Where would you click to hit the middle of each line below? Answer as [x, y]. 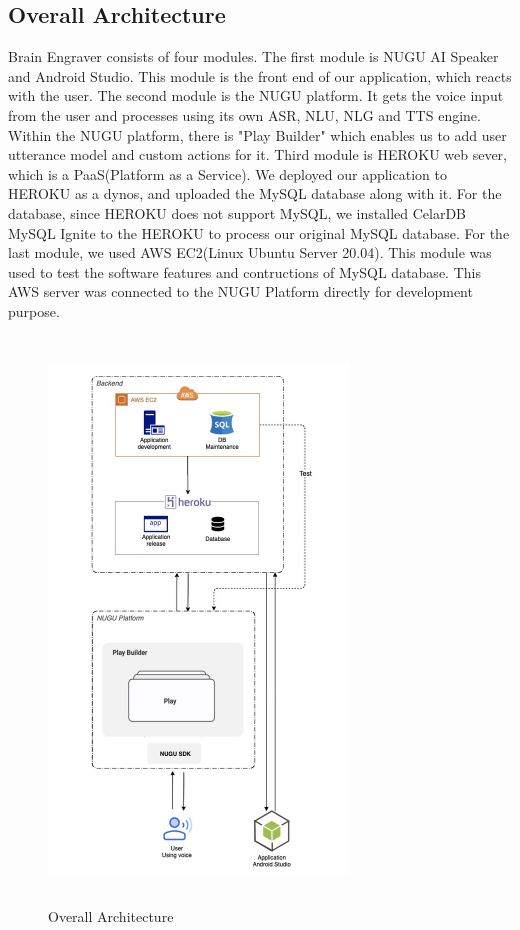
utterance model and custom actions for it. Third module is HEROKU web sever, [257, 154]
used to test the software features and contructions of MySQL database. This [244, 271]
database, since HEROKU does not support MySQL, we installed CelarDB [237, 212]
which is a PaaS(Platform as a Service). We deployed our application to [227, 173]
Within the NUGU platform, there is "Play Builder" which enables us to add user [257, 134]
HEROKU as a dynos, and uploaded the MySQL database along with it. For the [255, 193]
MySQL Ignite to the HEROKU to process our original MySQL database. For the [259, 232]
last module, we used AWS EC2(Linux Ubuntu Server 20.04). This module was [250, 252]
